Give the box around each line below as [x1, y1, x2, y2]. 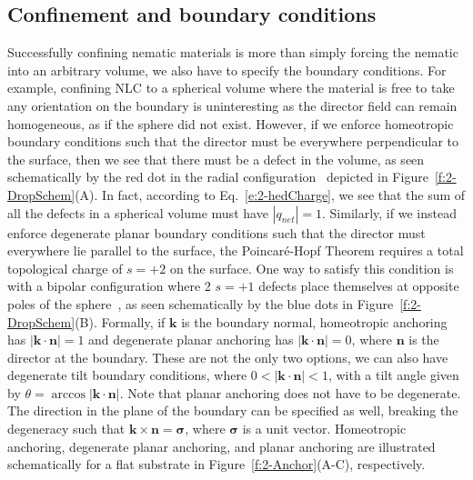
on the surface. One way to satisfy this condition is [169, 258, 454, 277]
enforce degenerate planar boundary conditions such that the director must [7, 223, 426, 242]
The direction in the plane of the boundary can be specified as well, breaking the [7, 401, 458, 420]
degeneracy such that [7, 419, 126, 438]
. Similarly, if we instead [322, 203, 457, 222]
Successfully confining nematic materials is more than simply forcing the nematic [7, 43, 458, 62]
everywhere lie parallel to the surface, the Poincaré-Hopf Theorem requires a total [7, 241, 464, 260]
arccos [51, 387, 86, 401]
